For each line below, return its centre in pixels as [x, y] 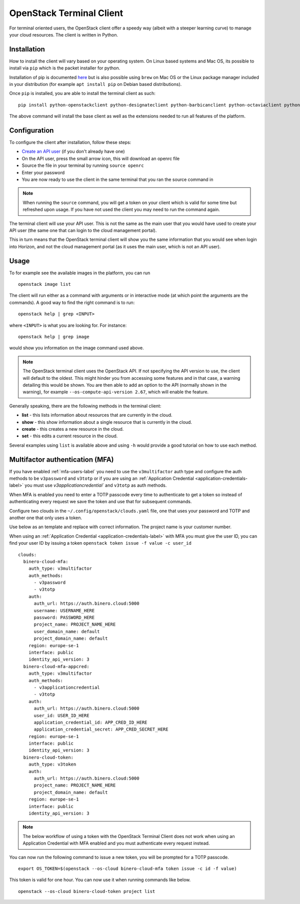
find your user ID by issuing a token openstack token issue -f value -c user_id [100, 543]
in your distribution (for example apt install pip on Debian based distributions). [95, 84]
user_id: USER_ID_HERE [61, 715]
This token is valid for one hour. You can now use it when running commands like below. [100, 880]
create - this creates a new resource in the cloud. [73, 429]
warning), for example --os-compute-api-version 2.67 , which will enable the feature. [116, 392]
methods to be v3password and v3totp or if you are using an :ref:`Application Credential [102, 478]
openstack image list [44, 284]
